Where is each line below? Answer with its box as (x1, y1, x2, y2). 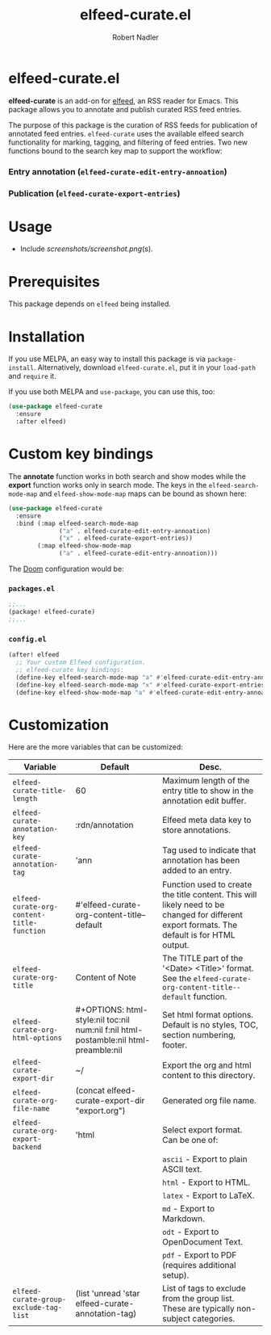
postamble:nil (75, 1035, 127, 1046)
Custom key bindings (8, 445, 154, 464)
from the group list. (162, 1293, 235, 1304)
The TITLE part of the (162, 953, 244, 964)
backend (12, 1143, 42, 1152)
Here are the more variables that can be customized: (8, 742, 183, 752)
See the (162, 973, 192, 984)
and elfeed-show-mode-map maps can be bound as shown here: (39, 489, 248, 498)
